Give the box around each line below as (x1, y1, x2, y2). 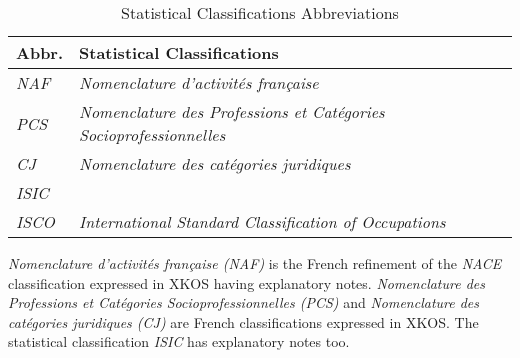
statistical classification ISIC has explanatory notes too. (8, 331, 350, 352)
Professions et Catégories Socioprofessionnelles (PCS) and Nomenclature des (8, 292, 480, 313)
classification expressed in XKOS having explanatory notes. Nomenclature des (8, 272, 486, 293)
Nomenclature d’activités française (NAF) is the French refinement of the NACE (8, 253, 502, 273)
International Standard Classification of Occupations (79, 210, 446, 233)
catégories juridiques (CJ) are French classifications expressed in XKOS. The (8, 311, 479, 332)
